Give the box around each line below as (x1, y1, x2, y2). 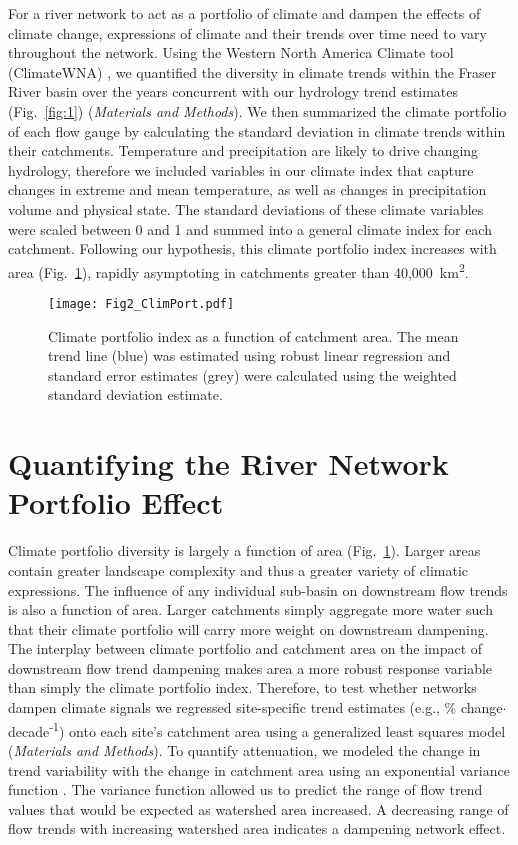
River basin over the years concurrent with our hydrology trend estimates (8, 81, 458, 102)
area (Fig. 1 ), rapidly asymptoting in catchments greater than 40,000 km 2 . (8, 258, 469, 282)
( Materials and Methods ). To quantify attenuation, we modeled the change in (8, 739, 481, 760)
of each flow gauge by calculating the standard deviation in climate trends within (8, 120, 506, 141)
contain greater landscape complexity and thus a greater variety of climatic (8, 559, 468, 580)
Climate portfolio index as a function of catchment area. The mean (48, 325, 459, 346)
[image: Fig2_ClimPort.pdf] (48, 296, 235, 311)
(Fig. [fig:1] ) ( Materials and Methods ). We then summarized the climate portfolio (8, 100, 507, 121)
